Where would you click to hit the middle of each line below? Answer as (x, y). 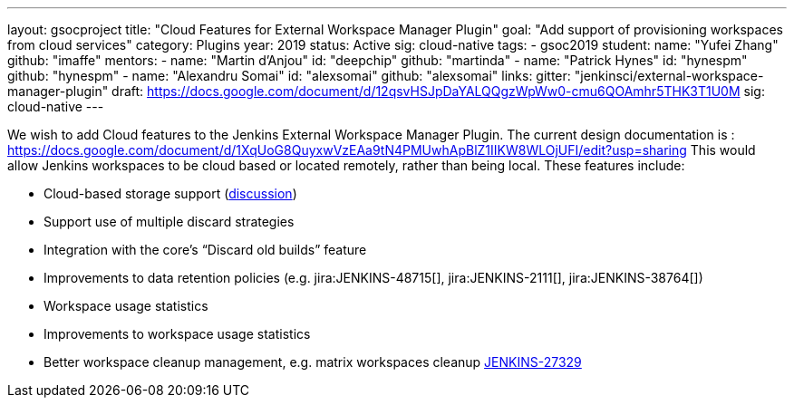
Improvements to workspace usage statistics (177, 334)
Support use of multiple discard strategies (169, 222)
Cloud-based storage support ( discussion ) (170, 193)
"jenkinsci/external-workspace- (669, 76)
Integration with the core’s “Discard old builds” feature (205, 250)
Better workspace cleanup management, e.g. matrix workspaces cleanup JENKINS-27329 (313, 362)
